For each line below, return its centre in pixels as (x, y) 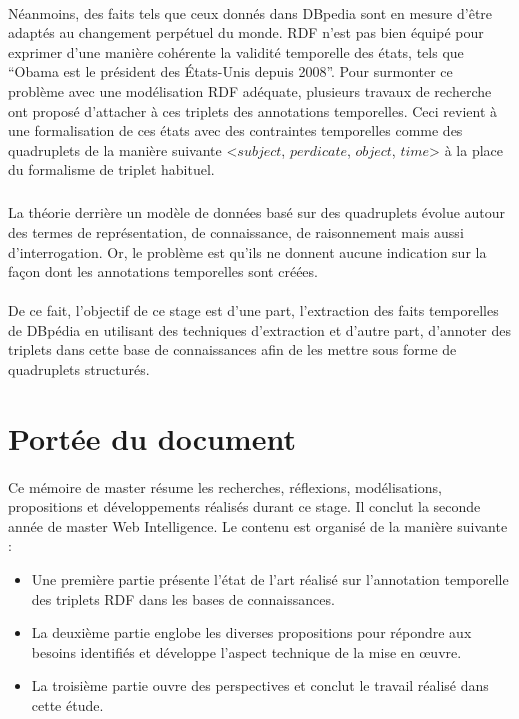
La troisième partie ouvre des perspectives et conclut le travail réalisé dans (260, 685)
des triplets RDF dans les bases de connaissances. (183, 598)
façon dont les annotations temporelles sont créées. (163, 271)
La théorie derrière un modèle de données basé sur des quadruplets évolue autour (257, 212)
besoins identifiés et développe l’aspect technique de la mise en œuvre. (246, 651)
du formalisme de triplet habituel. (111, 169)
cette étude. (67, 704)
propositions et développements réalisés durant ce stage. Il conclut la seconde (244, 506)
